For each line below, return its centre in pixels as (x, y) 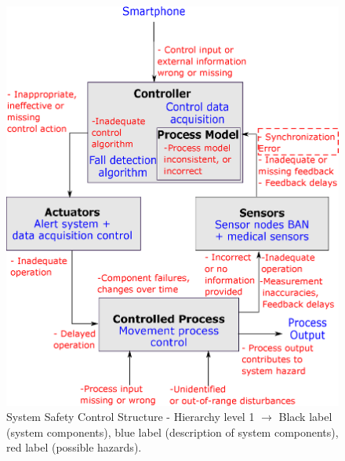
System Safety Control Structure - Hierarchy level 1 (131, 417)
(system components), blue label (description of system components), (172, 432)
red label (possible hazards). (74, 447)
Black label (305, 417)
